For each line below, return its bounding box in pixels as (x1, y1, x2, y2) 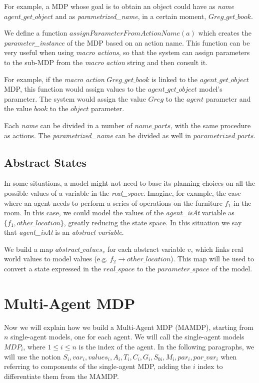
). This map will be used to (170, 253, 254, 264)
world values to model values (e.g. (4, 253, 108, 264)
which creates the (198, 28, 251, 38)
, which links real (190, 243, 243, 254)
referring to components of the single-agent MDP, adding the (4, 361, 191, 371)
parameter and (205, 93, 251, 104)
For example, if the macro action (4, 74, 104, 84)
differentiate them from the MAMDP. (4, 370, 119, 381)
